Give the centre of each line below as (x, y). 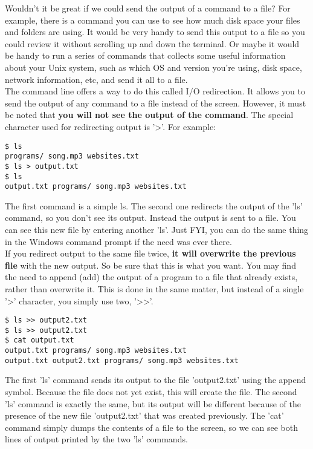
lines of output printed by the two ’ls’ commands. (96, 439)
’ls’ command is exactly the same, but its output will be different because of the (153, 403)
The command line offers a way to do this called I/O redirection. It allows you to (155, 91)
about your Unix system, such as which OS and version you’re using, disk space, (153, 67)
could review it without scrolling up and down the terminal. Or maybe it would (152, 43)
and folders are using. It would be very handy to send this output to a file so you (155, 32)
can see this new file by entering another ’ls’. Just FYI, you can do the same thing (157, 229)
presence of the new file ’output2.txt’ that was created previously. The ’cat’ (144, 415)
